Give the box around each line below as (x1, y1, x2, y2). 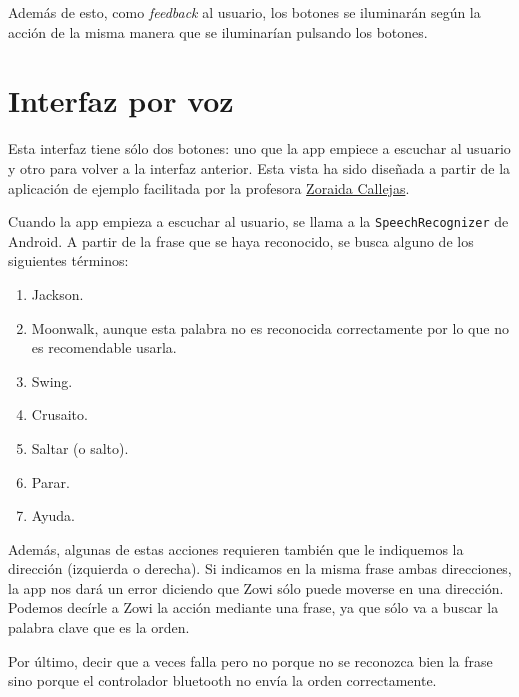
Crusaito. (31, 404, 88, 425)
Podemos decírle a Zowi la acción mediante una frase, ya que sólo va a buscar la (8, 597, 499, 618)
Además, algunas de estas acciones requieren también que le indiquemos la (8, 538, 464, 559)
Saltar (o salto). (31, 437, 129, 458)
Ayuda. (31, 505, 75, 526)
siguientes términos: (8, 250, 129, 271)
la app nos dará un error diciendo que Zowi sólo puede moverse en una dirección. (8, 577, 504, 598)
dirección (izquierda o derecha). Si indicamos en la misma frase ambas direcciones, (8, 558, 512, 579)
